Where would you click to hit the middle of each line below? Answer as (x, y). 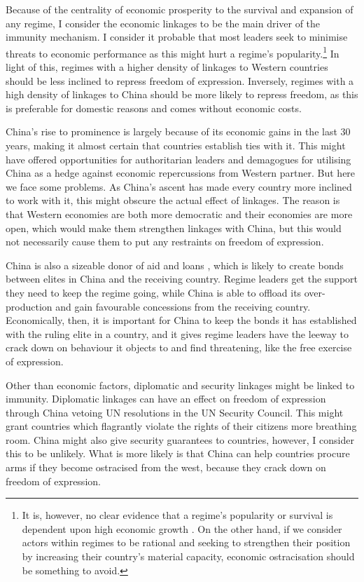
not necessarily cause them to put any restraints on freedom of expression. (165, 242)
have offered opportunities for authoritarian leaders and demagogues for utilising (178, 159)
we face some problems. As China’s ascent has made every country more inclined (179, 186)
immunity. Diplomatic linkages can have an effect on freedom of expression (166, 399)
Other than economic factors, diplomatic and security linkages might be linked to (180, 385)
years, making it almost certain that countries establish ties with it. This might (176, 145)
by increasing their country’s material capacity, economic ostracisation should (188, 556)
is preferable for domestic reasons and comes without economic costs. (154, 108)
